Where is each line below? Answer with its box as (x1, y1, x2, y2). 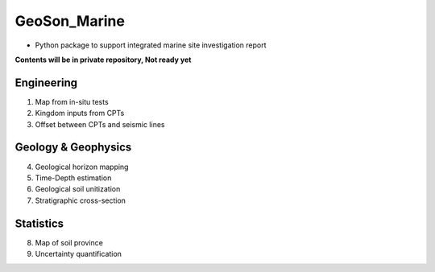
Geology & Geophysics (14, 141, 132, 155)
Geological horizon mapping (35, 162, 129, 171)
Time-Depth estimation (35, 173, 112, 183)
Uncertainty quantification (35, 249, 122, 258)
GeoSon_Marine (14, 12, 125, 30)
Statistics (14, 216, 64, 230)
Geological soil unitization (35, 184, 121, 194)
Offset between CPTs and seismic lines (35, 119, 165, 129)
